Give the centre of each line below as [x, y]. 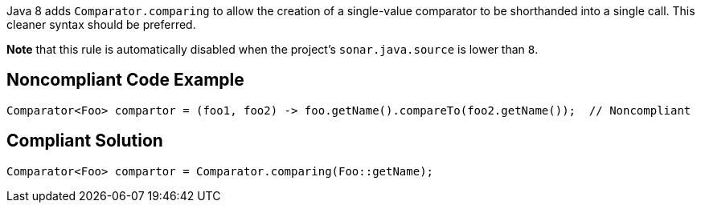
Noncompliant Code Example [125, 80]
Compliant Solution [85, 141]
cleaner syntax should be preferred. [101, 24]
